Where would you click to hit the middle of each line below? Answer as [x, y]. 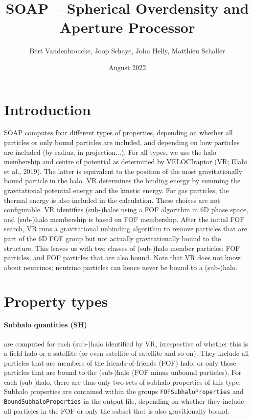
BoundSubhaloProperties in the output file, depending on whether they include [124, 401]
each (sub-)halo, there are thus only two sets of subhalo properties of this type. [123, 382]
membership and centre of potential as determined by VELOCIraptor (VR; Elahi [126, 161]
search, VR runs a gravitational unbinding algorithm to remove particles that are [126, 229]
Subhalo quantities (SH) [46, 325]
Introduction [47, 109]
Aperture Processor [127, 27]
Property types [56, 301]
